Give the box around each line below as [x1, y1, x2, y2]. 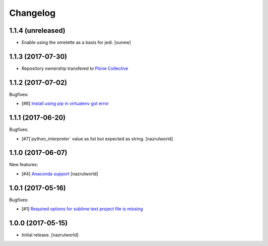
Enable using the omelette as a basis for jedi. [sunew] [21, 40, 131, 46]
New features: [9, 162, 38, 168]
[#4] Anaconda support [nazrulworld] [21, 171, 99, 177]
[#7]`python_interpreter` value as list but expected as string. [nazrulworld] [21, 135, 173, 141]
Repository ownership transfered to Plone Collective [21, 65, 129, 71]
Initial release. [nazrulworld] [21, 232, 79, 238]
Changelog [9, 7, 56, 18]
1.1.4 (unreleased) [9, 26, 66, 35]
